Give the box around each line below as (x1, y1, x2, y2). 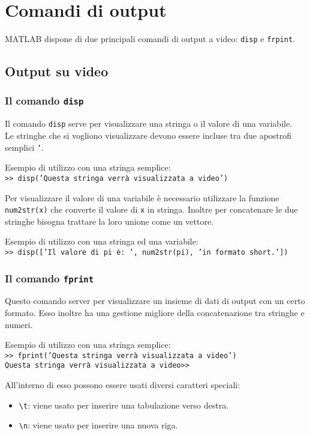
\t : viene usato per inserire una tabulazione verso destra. (19, 398, 229, 411)
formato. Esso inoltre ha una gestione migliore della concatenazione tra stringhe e (5, 306, 305, 318)
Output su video (5, 62, 109, 81)
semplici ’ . (5, 141, 44, 153)
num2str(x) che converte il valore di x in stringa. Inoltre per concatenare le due (5, 203, 298, 216)
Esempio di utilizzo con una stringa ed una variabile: (5, 235, 198, 248)
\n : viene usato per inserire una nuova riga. (19, 419, 178, 431)
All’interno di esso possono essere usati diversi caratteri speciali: (5, 379, 240, 391)
